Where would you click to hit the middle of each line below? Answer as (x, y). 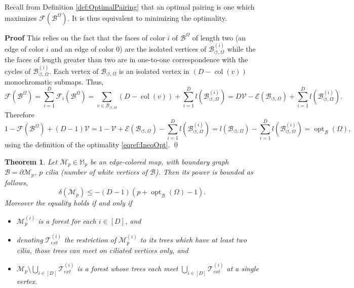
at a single (243, 268)
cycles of (18, 71)
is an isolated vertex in (154, 71)
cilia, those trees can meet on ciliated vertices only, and (102, 250)
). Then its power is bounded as (204, 172)
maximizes (21, 17)
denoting (30, 240)
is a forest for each (67, 220)
